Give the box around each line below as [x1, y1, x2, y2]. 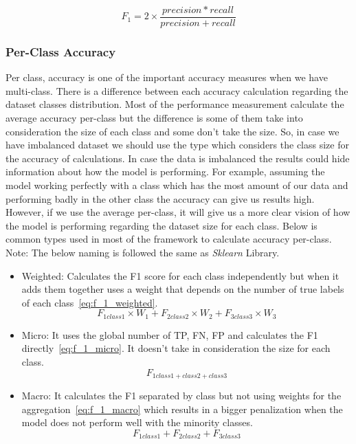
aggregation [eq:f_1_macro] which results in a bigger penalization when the [21, 401, 343, 416]
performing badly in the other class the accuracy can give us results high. [5, 191, 315, 206]
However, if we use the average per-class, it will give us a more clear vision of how [5, 205, 351, 219]
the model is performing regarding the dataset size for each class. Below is [5, 218, 318, 232]
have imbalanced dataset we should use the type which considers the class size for [5, 137, 349, 152]
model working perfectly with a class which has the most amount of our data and [5, 178, 348, 192]
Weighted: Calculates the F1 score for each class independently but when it [21, 268, 340, 282]
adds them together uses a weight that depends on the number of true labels [21, 282, 344, 296]
